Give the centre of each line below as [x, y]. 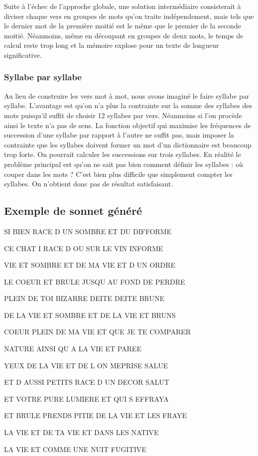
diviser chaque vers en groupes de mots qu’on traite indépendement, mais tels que [129, 16]
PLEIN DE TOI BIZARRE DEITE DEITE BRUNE [84, 298]
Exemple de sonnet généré [73, 211]
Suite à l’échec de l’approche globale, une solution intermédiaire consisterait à [123, 6]
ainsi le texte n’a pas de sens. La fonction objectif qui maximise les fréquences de [128, 125]
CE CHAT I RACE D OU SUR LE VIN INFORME [84, 248]
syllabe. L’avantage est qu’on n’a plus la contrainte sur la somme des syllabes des [128, 105]
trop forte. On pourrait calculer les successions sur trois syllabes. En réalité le [123, 154]
